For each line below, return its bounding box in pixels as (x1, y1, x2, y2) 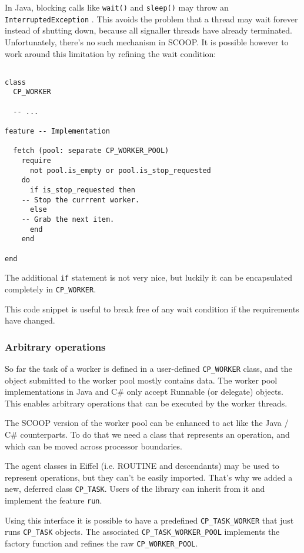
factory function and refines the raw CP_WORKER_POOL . (5, 537, 198, 549)
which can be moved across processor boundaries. (5, 439, 182, 452)
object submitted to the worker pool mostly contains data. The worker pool (5, 374, 278, 386)
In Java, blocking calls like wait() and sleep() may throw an (5, 1, 229, 13)
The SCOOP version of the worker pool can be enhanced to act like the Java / (5, 417, 289, 429)
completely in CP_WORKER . (5, 282, 96, 295)
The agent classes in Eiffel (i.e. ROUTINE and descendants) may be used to (5, 459, 279, 472)
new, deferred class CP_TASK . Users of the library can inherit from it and (5, 482, 265, 495)
